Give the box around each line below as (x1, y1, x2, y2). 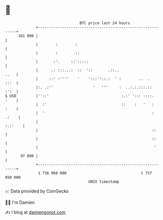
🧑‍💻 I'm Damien (5, 199, 35, 205)
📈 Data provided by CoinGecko (5, 188, 69, 194)
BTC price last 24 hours (79, 21, 131, 25)
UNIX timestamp (88, 179, 119, 184)
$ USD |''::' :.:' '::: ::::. (5, 93, 154, 98)
